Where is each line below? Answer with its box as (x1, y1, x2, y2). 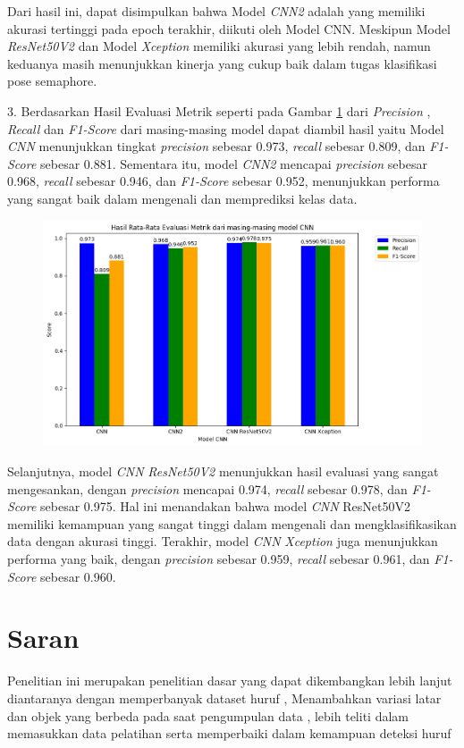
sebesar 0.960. (40, 567, 116, 585)
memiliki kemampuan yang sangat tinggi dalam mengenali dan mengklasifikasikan (7, 514, 457, 533)
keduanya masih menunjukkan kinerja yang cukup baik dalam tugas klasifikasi (7, 54, 437, 72)
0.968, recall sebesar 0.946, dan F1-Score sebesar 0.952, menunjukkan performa (7, 172, 440, 190)
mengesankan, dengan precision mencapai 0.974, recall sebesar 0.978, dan (7, 479, 408, 498)
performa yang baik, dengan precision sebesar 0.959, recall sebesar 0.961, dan (7, 550, 430, 568)
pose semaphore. (7, 71, 97, 90)
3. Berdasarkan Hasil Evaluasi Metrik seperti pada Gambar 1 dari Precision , (7, 101, 431, 120)
